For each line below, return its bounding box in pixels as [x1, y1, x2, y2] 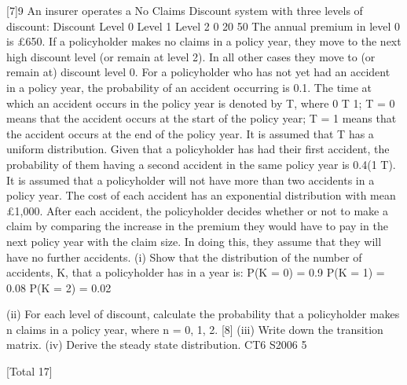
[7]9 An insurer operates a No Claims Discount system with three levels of [6, 2, 363, 18]
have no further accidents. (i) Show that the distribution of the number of [6, 248, 362, 265]
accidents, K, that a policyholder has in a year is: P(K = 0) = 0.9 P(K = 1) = [6, 264, 385, 280]
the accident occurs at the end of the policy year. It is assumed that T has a [6, 125, 374, 141]
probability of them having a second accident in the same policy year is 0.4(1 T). [6, 156, 396, 172]
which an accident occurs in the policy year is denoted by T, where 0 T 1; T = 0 [6, 94, 395, 111]
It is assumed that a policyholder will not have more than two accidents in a [6, 171, 375, 188]
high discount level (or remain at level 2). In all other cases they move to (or [6, 48, 376, 64]
